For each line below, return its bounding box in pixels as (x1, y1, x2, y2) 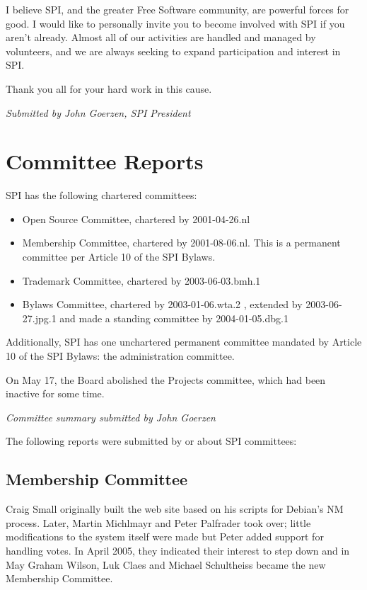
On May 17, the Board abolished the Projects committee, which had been (6, 372, 326, 387)
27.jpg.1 (22, 310, 57, 325)
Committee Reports (6, 147, 204, 176)
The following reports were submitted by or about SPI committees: (6, 433, 297, 448)
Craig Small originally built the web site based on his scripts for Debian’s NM (6, 501, 344, 516)
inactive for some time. (6, 386, 105, 401)
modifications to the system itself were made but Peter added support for (6, 529, 324, 544)
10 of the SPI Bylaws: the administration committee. (6, 348, 235, 363)
